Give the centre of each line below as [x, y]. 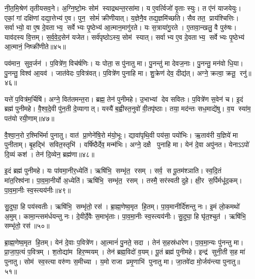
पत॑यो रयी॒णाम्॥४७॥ [30, 118]
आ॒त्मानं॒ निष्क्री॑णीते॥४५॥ [35, 46]
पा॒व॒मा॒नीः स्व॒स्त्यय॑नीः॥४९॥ [38, 190]
